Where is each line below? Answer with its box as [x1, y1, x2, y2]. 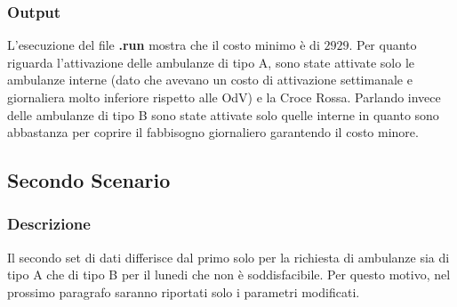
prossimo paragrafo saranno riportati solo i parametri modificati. [7, 282, 360, 301]
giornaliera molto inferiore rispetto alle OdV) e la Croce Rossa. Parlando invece [7, 88, 441, 106]
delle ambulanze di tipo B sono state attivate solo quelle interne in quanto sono [7, 105, 439, 124]
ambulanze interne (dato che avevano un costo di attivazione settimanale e [7, 70, 413, 89]
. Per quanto [349, 36, 417, 54]
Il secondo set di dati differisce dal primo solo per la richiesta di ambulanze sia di [7, 247, 450, 266]
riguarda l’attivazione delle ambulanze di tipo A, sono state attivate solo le [7, 53, 415, 71]
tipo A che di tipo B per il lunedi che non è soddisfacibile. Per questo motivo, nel [7, 265, 451, 284]
